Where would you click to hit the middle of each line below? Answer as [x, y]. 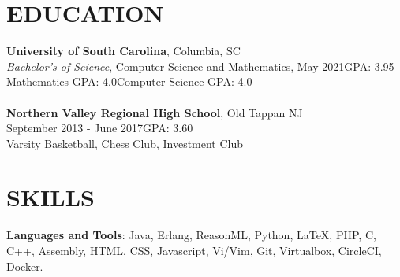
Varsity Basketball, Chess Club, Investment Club [125, 143]
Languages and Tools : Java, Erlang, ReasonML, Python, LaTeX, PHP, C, [191, 235]
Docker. [25, 266]
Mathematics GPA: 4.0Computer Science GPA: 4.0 [129, 81]
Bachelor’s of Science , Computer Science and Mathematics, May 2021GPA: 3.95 [200, 66]
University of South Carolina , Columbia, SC [123, 51]
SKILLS [50, 197]
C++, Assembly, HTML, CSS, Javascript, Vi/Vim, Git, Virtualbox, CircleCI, [194, 250]
